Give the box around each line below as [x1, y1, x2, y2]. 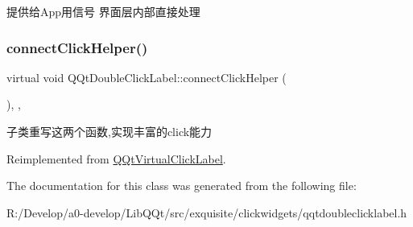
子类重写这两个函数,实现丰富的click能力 [6, 123, 213, 139]
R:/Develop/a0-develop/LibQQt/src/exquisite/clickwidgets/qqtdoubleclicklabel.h [6, 204, 407, 221]
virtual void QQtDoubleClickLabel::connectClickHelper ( [6, 68, 287, 85]
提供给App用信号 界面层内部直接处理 [6, 3, 200, 19]
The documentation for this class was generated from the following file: [6, 177, 357, 194]
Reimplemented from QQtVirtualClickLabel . [6, 150, 226, 167]
